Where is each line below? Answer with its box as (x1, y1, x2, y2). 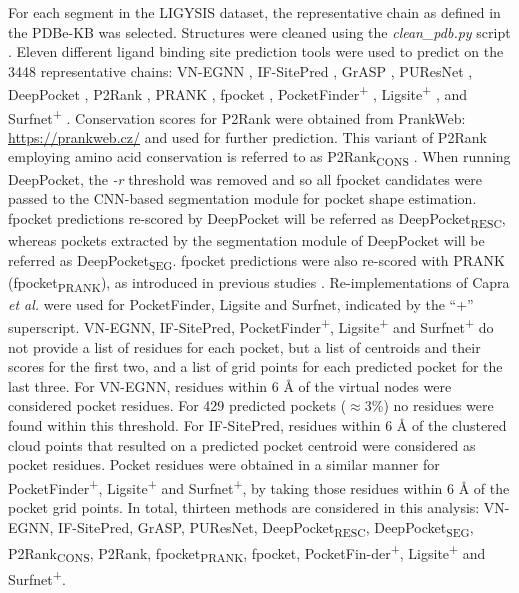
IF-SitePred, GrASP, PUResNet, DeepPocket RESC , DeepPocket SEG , (58, 516, 474, 540)
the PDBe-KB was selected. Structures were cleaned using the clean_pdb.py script (8, 21, 511, 42)
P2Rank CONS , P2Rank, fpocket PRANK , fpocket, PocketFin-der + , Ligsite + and (8, 539, 486, 566)
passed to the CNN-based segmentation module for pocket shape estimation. (8, 188, 477, 209)
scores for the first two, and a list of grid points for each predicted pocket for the (8, 356, 503, 377)
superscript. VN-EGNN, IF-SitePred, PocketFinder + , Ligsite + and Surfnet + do (8, 314, 494, 337)
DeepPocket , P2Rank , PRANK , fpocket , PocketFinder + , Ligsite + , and (8, 81, 468, 105)
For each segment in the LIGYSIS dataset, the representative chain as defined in (8, 2, 501, 22)
